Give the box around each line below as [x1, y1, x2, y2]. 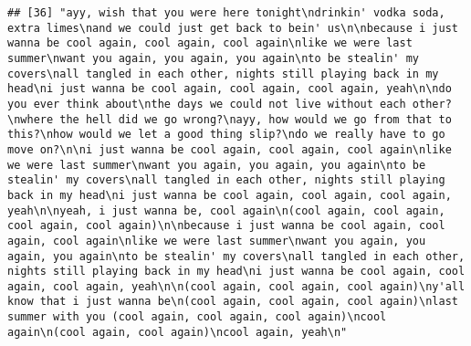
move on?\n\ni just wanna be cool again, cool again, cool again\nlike [7, 142, 452, 156]
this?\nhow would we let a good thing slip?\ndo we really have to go [7, 128, 445, 142]
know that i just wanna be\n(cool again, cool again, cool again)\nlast [7, 295, 458, 309]
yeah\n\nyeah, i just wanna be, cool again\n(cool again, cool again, [7, 204, 445, 217]
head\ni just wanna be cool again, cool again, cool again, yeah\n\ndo [7, 82, 452, 96]
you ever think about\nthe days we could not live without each [7, 97, 406, 110]
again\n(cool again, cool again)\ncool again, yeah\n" [7, 325, 348, 339]
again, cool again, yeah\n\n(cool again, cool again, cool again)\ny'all [7, 279, 466, 293]
